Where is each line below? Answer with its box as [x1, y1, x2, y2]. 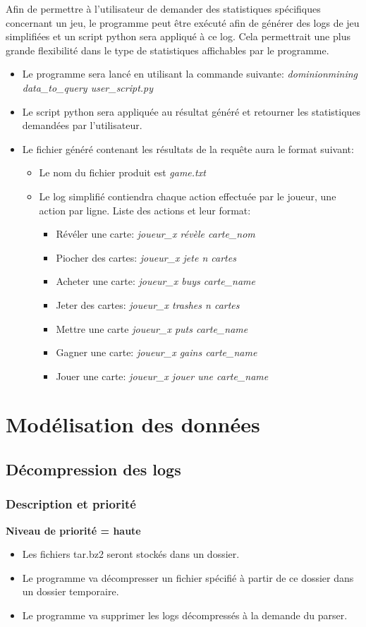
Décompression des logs [6, 458, 181, 480]
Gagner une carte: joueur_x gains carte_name [56, 345, 257, 360]
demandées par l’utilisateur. [22, 118, 142, 133]
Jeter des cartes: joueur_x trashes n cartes [56, 297, 240, 312]
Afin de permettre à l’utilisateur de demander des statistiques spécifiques [6, 1, 321, 16]
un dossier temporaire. [22, 584, 119, 599]
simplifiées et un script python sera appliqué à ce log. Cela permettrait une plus [6, 29, 350, 44]
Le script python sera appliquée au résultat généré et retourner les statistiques [22, 104, 361, 118]
